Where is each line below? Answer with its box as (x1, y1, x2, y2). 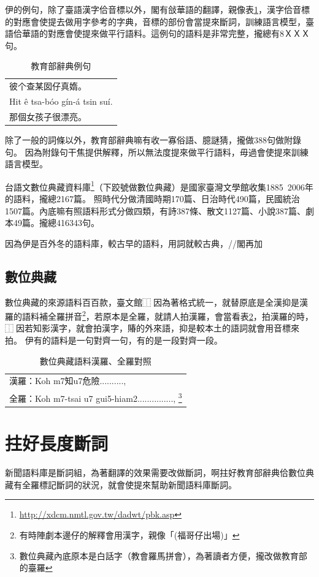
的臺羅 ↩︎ (19, 561, 53, 574)
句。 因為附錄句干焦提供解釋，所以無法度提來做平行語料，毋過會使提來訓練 (5, 145, 309, 158)
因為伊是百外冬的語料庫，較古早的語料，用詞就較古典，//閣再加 (5, 236, 263, 249)
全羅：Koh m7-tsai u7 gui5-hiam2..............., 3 (9, 390, 182, 404)
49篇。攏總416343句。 (13, 216, 99, 229)
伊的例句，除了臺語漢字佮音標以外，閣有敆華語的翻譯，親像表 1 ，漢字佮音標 (5, 3, 310, 15)
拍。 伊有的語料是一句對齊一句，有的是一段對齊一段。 (5, 334, 223, 347)
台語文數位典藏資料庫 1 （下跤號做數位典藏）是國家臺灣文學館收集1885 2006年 (5, 178, 313, 193)
